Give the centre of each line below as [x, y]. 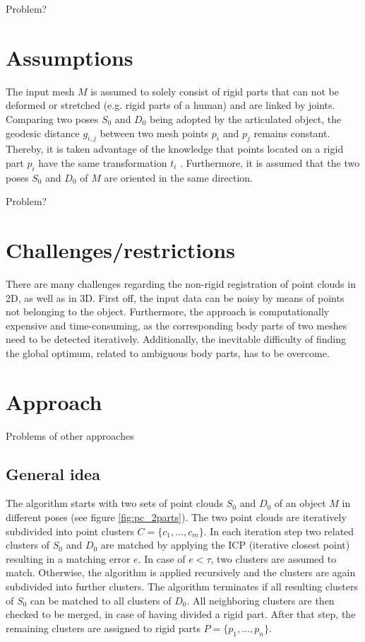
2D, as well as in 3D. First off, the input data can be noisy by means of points [175, 297]
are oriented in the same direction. [179, 177]
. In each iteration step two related [279, 531]
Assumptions [70, 57]
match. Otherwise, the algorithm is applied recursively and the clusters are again [181, 572]
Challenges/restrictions [120, 250]
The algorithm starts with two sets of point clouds [115, 503]
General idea [53, 473]
